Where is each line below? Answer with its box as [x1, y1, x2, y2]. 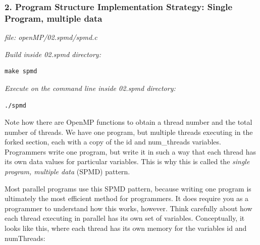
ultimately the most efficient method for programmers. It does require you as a [5, 193, 249, 204]
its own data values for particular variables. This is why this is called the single [5, 156, 250, 167]
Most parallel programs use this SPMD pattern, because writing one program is [5, 183, 251, 193]
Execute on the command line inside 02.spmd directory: [5, 82, 176, 93]
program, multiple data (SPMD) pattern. [5, 166, 130, 177]
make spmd [5, 68, 37, 75]
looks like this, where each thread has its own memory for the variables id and [5, 223, 247, 233]
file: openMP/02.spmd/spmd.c [5, 32, 97, 42]
